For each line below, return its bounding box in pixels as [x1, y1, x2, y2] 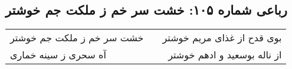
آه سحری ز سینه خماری [10, 48, 106, 62]
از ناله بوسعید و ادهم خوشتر [168, 48, 282, 62]
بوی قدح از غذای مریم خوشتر [162, 31, 282, 45]
